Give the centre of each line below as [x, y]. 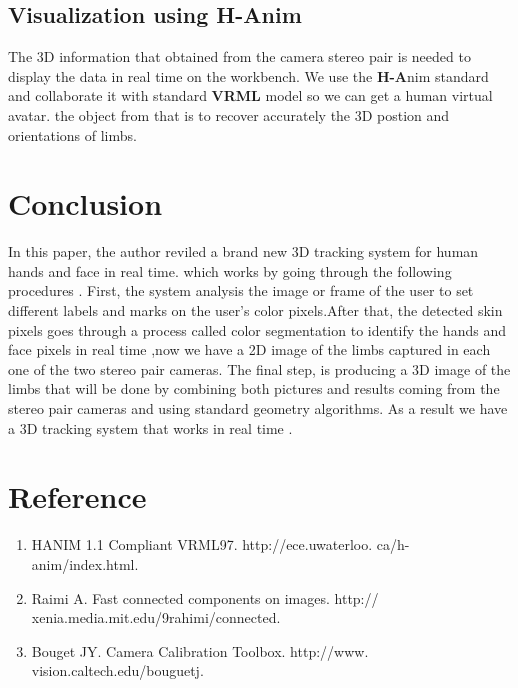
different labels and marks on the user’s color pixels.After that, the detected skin [255, 310]
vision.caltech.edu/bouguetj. [117, 670]
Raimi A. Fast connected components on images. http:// [205, 597]
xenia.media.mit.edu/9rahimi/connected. [156, 617]
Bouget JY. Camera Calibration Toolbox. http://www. [200, 650]
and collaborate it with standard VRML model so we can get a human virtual [250, 95]
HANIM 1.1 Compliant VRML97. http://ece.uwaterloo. [202, 544]
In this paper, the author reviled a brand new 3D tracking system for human [243, 251]
